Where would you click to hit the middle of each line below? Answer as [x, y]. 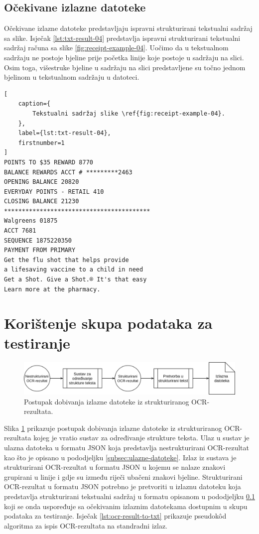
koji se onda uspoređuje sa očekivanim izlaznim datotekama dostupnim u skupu [126, 506]
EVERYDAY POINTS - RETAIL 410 [54, 192]
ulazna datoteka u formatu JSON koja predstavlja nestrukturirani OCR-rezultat [127, 447]
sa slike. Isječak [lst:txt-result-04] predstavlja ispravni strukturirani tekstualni [122, 38]
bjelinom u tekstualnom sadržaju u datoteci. [72, 77]
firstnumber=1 [41, 143]
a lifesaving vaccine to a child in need [74, 270]
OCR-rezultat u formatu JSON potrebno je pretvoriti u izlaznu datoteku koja [123, 486]
